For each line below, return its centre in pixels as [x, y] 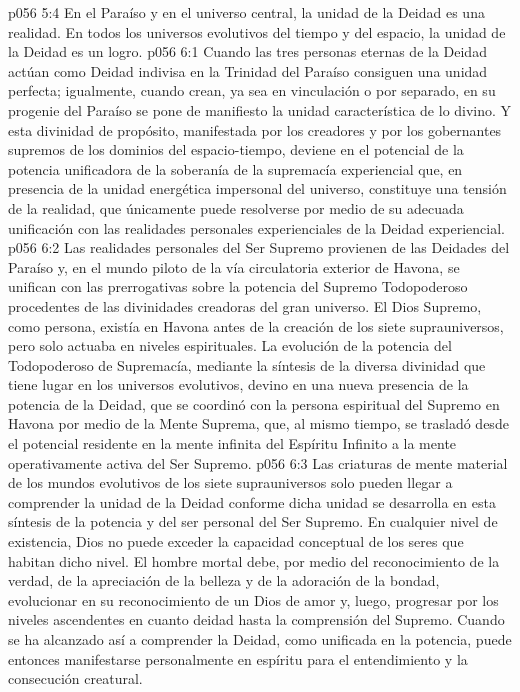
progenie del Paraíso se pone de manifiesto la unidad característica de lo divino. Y [260, 109]
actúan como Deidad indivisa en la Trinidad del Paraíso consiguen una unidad [248, 70]
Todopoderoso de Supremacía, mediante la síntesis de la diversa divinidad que [247, 364]
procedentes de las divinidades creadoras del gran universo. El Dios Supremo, [245, 305]
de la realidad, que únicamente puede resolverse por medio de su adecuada [236, 207]
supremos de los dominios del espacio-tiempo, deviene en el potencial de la [236, 149]
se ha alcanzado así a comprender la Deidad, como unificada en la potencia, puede [260, 639]
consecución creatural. [75, 678]
